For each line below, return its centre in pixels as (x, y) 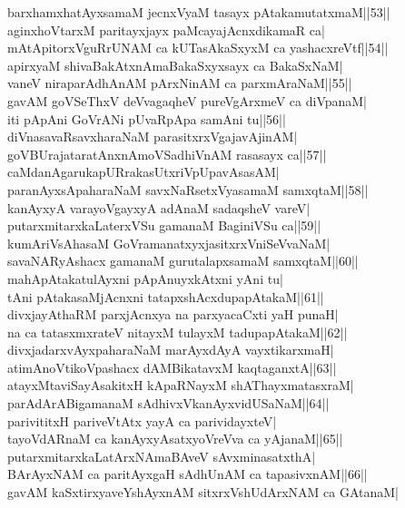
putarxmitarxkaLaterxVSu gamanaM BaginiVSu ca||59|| (164, 225)
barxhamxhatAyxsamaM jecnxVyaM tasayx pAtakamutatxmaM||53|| (199, 12)
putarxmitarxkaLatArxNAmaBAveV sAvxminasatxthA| (162, 456)
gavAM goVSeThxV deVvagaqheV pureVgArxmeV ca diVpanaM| (188, 100)
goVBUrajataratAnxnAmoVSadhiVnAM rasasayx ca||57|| (167, 154)
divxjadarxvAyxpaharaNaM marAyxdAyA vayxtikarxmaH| (171, 350)
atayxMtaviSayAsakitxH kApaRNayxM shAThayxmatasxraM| (181, 385)
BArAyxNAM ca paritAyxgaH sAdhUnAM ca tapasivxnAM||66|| (188, 474)
